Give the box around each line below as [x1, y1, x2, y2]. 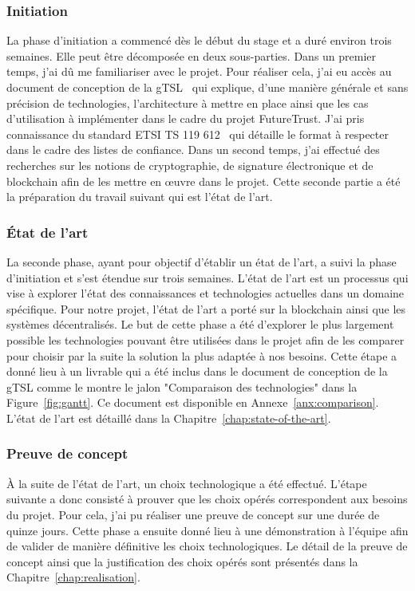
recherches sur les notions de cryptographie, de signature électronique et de [6, 156, 373, 173]
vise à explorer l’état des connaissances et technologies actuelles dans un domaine [6, 285, 405, 301]
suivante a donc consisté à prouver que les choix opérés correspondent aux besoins [6, 491, 408, 507]
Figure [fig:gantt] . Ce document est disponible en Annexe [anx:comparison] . [6, 394, 379, 411]
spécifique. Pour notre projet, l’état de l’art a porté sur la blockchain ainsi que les [6, 300, 406, 317]
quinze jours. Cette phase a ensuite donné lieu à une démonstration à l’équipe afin [6, 522, 409, 538]
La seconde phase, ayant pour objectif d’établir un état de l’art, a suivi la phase [6, 253, 397, 270]
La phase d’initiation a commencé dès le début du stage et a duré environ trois [6, 32, 392, 49]
